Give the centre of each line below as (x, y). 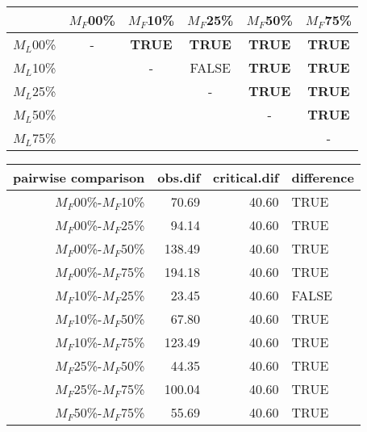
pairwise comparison (79, 177)
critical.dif (246, 177)
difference (323, 177)
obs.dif (179, 177)
